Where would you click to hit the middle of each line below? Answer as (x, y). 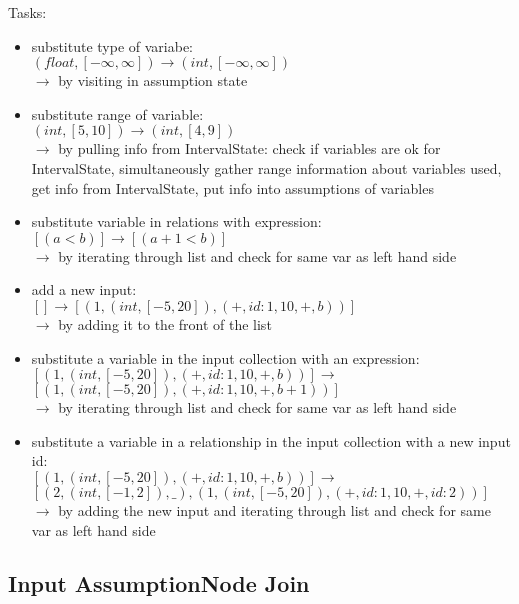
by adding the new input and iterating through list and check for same (274, 509)
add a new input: (84, 289)
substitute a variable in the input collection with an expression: (225, 357)
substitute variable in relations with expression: (176, 221)
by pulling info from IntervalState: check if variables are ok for (249, 148)
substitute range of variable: (117, 113)
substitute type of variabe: (112, 45)
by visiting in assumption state (153, 80)
